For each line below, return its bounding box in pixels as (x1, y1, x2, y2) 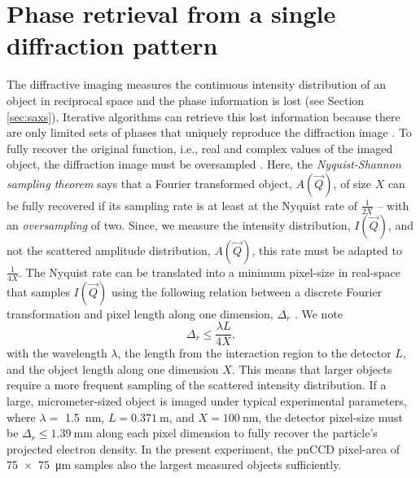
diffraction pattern (7, 29, 218, 62)
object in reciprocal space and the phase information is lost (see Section (7, 91, 365, 108)
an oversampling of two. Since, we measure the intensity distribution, (7, 216, 351, 233)
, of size (333, 174, 371, 191)
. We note (294, 305, 343, 322)
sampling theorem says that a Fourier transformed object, (7, 174, 292, 191)
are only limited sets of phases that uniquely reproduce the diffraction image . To (7, 124, 412, 141)
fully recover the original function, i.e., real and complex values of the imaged (7, 139, 393, 156)
